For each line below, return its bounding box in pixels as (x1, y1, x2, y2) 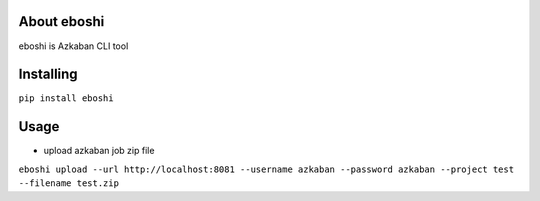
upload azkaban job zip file (43, 145, 155, 157)
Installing (18, 66, 79, 83)
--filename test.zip (18, 178, 120, 189)
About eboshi (18, 13, 105, 30)
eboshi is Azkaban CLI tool (18, 40, 129, 52)
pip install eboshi (18, 93, 114, 104)
